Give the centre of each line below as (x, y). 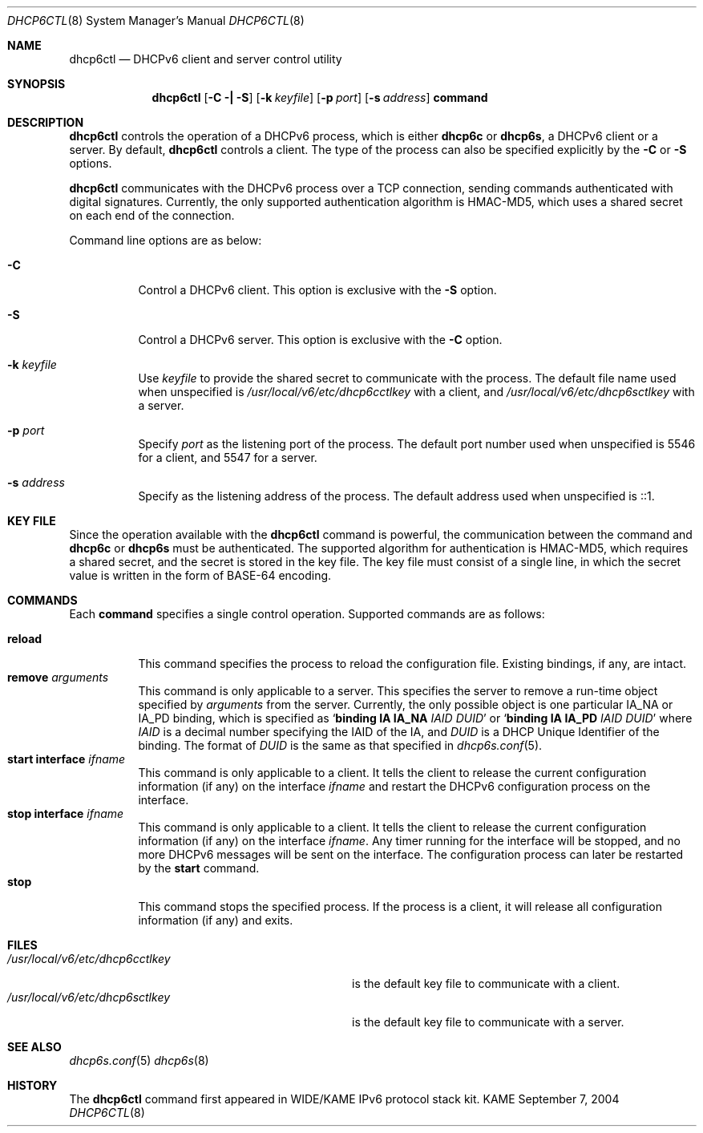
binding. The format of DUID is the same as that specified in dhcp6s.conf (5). (340, 745)
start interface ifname (67, 759)
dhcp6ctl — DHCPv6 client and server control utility (206, 59)
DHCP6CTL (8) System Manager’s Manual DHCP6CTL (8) (156, 20)
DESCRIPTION (46, 122)
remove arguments (58, 677)
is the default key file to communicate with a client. (486, 983)
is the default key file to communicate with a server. (488, 1022)
